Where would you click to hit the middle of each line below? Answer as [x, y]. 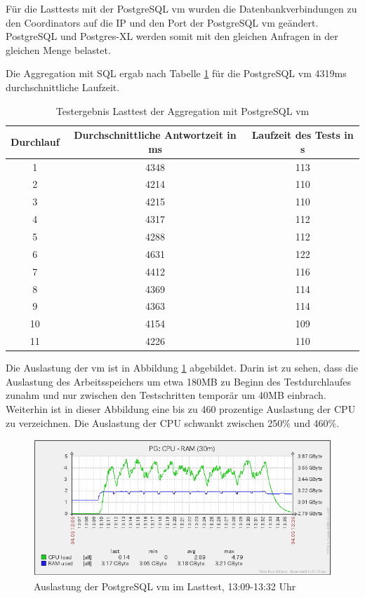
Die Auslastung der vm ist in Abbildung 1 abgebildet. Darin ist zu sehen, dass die [182, 368]
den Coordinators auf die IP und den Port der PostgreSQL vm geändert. [162, 22]
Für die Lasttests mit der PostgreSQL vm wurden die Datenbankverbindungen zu [181, 8]
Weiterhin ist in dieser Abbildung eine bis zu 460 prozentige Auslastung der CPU [181, 408]
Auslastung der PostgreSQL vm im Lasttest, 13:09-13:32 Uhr [165, 586]
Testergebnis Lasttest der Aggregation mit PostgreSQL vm [182, 110]
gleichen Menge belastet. [58, 49]
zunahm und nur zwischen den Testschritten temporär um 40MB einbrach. [166, 395]
